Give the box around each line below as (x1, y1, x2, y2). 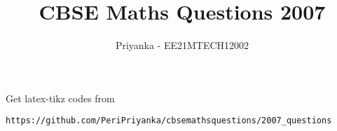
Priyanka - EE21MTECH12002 (115, 38, 249, 53)
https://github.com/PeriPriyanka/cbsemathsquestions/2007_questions (6, 116, 332, 126)
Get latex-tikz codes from (6, 90, 115, 105)
